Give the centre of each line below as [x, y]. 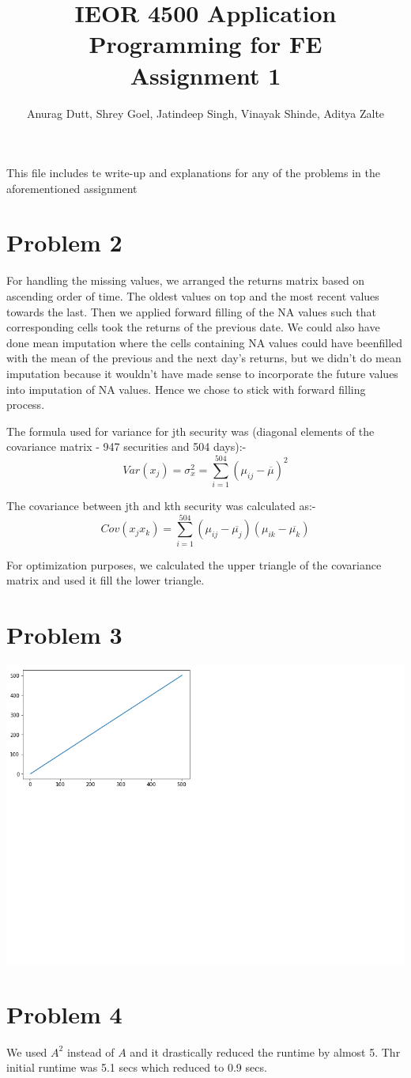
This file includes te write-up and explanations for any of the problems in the [193, 173]
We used [27, 1052]
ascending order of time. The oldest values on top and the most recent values [193, 296]
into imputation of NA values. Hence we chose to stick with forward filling [186, 389]
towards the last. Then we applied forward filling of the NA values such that [191, 311]
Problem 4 [64, 1014]
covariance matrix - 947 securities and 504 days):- [126, 446]
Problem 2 [64, 242]
